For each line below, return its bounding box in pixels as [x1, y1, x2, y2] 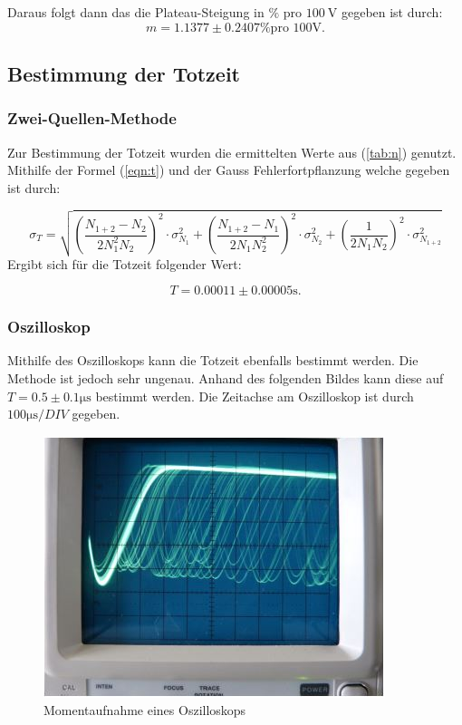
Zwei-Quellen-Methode [7, 107, 177, 130]
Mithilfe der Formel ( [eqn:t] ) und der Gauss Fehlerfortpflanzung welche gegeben [7, 160, 450, 179]
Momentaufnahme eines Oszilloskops [43, 701, 246, 720]
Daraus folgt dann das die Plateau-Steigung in [7, 3, 265, 21]
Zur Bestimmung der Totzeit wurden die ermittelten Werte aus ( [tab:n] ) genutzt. [7, 142, 457, 161]
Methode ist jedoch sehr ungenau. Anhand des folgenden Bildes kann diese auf [7, 368, 444, 387]
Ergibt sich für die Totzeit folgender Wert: [7, 254, 242, 273]
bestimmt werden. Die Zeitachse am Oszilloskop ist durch [95, 386, 414, 405]
